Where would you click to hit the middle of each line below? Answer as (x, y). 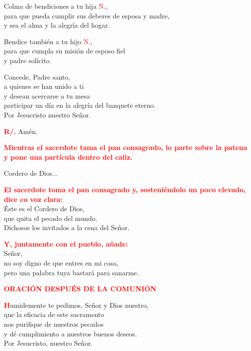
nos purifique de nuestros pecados (54, 324)
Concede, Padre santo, (37, 76)
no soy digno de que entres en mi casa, (61, 263)
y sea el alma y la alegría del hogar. (57, 25)
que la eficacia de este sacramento (54, 314)
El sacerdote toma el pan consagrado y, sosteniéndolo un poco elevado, (125, 189)
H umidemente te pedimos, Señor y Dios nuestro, (76, 305)
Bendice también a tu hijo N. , (48, 41)
